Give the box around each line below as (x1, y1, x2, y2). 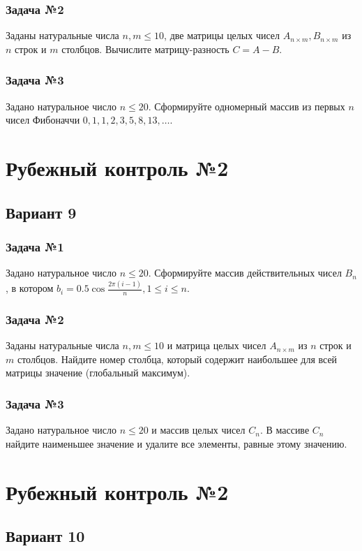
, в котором (6, 281, 54, 295)
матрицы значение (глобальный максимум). (6, 365, 190, 380)
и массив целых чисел (151, 423, 246, 437)
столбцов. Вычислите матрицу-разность (61, 41, 229, 56)
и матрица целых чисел (167, 338, 266, 353)
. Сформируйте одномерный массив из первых (148, 98, 345, 113)
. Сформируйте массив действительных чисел (148, 265, 342, 280)
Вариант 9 (6, 201, 77, 223)
